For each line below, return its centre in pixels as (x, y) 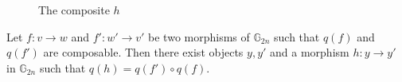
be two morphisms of (199, 36)
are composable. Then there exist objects (143, 52)
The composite (74, 10)
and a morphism (310, 52)
